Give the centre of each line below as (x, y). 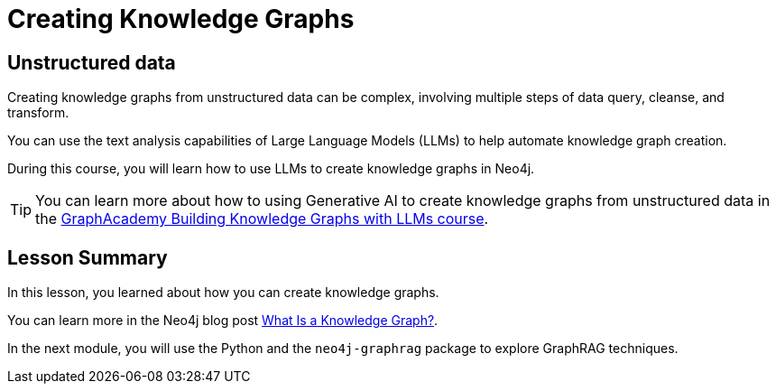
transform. (38, 113)
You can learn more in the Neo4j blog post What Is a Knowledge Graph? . (223, 321)
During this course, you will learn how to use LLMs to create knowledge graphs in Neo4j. (271, 169)
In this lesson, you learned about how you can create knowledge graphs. (223, 293)
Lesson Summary (88, 257)
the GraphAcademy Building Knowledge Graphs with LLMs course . (262, 219)
